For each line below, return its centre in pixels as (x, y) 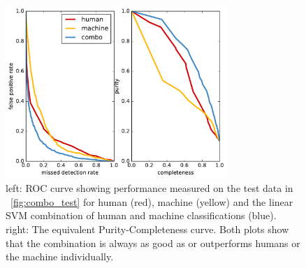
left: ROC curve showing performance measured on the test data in (150, 188)
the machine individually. (60, 256)
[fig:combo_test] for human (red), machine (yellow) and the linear (152, 201)
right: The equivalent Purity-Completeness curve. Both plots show (147, 229)
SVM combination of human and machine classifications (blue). (141, 215)
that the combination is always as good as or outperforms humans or (153, 243)
